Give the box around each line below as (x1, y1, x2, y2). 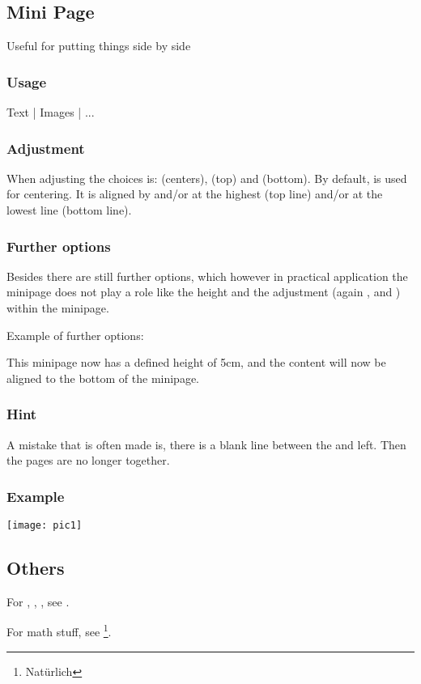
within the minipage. (6, 300, 109, 317)
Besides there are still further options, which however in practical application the (6, 267, 408, 284)
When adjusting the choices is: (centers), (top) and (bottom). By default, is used (6, 169, 407, 186)
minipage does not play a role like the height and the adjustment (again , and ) (6, 283, 401, 300)
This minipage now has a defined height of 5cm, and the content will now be (6, 354, 386, 371)
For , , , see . (6, 593, 70, 610)
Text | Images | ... (6, 104, 95, 121)
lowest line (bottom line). (6, 202, 132, 219)
